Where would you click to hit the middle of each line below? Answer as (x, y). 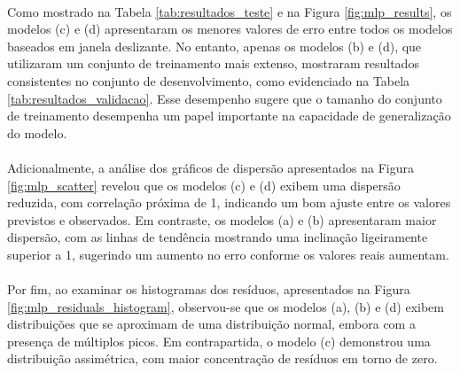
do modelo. (37, 132)
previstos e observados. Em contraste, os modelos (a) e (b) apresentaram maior (222, 219)
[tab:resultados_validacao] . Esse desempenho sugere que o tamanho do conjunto (225, 98)
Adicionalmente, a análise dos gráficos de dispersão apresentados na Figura (211, 167)
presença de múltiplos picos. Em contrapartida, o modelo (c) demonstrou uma (219, 341)
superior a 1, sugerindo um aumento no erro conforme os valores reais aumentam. (228, 254)
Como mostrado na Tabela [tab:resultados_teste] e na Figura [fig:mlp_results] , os (230, 11)
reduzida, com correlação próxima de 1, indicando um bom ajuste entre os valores (229, 202)
